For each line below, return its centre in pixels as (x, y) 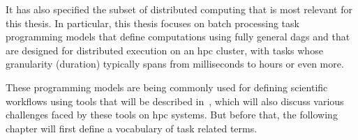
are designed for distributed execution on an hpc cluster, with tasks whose (164, 50)
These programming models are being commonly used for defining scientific (167, 87)
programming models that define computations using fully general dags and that (178, 37)
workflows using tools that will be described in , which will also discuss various (175, 101)
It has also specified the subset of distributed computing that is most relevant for (179, 9)
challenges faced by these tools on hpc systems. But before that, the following (172, 115)
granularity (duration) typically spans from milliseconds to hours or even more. (175, 64)
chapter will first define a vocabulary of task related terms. (132, 128)
